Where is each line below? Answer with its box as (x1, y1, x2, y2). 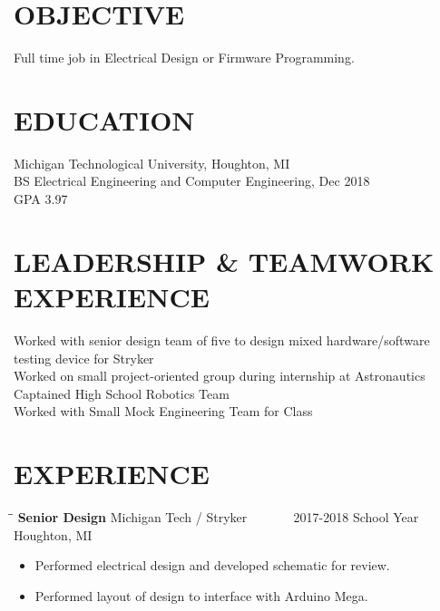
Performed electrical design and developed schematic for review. (34, 556, 390, 575)
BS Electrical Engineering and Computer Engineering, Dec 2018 (14, 171, 370, 190)
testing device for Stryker (14, 348, 154, 367)
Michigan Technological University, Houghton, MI (14, 153, 290, 172)
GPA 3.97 (14, 189, 68, 209)
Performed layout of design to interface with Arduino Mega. (34, 586, 368, 605)
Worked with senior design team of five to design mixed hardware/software (14, 330, 430, 349)
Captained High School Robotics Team (14, 383, 230, 402)
